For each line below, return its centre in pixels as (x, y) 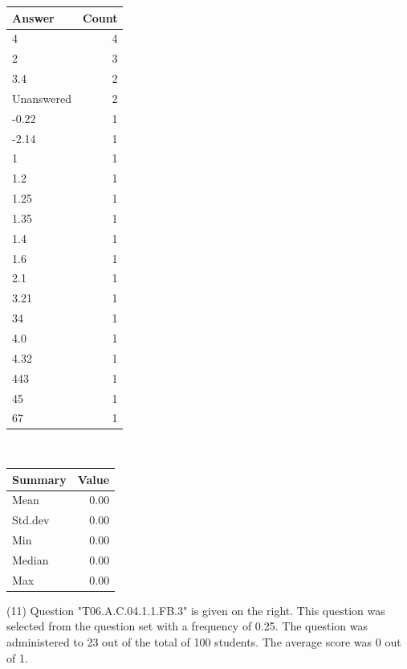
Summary (39, 479)
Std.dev (31, 520)
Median (31, 559)
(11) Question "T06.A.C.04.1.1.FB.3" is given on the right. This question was (196, 610)
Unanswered (42, 98)
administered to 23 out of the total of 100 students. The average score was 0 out (204, 642)
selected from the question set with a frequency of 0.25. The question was (187, 626)
